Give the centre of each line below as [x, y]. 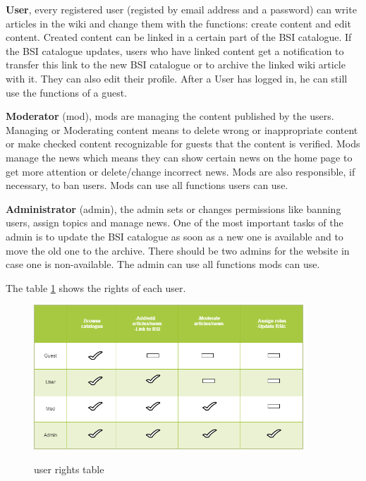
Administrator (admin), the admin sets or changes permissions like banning [173, 208]
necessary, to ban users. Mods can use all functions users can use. [147, 185]
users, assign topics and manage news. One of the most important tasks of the [175, 223]
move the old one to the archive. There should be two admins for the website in [178, 250]
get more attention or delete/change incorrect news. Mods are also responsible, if [181, 171]
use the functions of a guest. [67, 92]
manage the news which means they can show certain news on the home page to [179, 157]
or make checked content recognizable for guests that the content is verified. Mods [183, 144]
